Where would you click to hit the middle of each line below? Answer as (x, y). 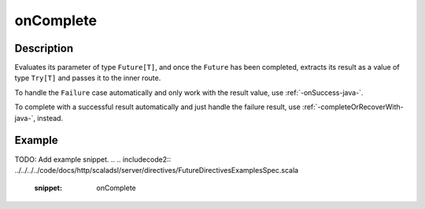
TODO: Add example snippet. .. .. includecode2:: (93, 159)
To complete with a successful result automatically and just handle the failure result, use (157, 107)
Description (44, 48)
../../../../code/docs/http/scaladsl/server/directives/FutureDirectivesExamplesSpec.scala (157, 170)
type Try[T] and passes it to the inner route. (88, 78)
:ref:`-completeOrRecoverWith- (353, 107)
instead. (50, 118)
